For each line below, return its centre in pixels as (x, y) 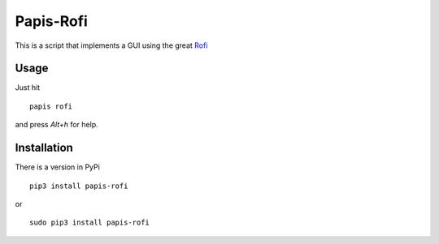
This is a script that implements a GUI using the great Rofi (111, 45)
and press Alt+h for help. (57, 125)
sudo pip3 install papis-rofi (90, 223)
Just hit (28, 88)
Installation (44, 148)
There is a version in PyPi (58, 167)
